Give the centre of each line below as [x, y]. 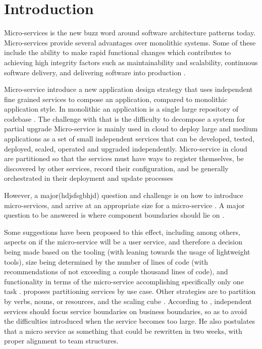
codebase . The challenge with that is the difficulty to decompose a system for [125, 118]
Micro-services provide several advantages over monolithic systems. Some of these [130, 42]
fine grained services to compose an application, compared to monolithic [116, 99]
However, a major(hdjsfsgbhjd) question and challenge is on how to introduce [124, 195]
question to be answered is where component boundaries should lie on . [114, 215]
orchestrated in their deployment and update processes [89, 178]
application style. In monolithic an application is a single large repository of [121, 109]
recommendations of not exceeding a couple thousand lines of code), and [116, 271]
